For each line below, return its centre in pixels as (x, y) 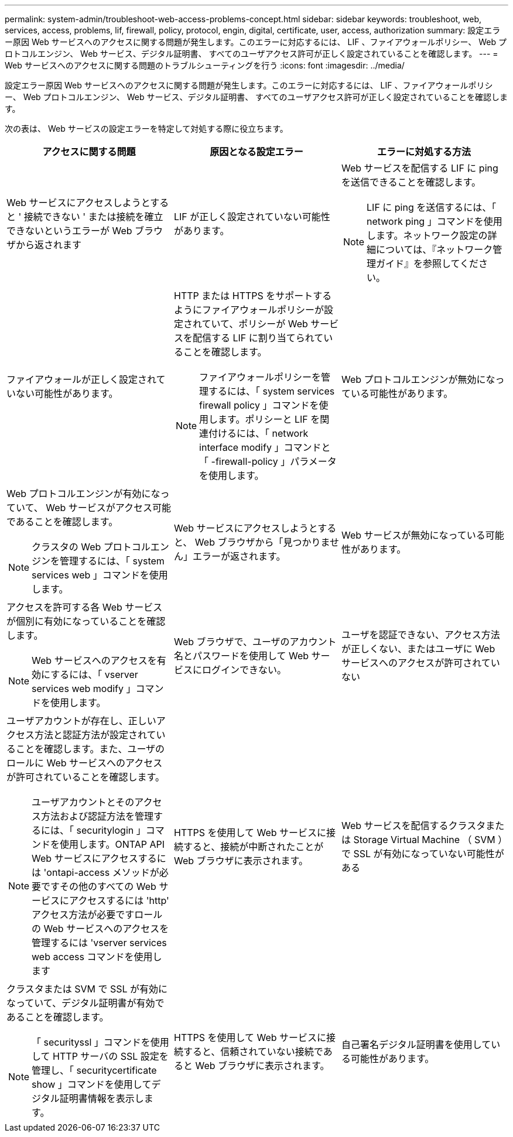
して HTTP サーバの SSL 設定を (100, 1056)
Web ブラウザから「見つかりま (262, 542)
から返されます (49, 245)
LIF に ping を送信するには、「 (432, 207)
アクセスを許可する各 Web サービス (85, 607)
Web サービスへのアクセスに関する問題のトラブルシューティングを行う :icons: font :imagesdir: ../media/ (205, 65)
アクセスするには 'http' (119, 900)
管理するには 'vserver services (99, 943)
